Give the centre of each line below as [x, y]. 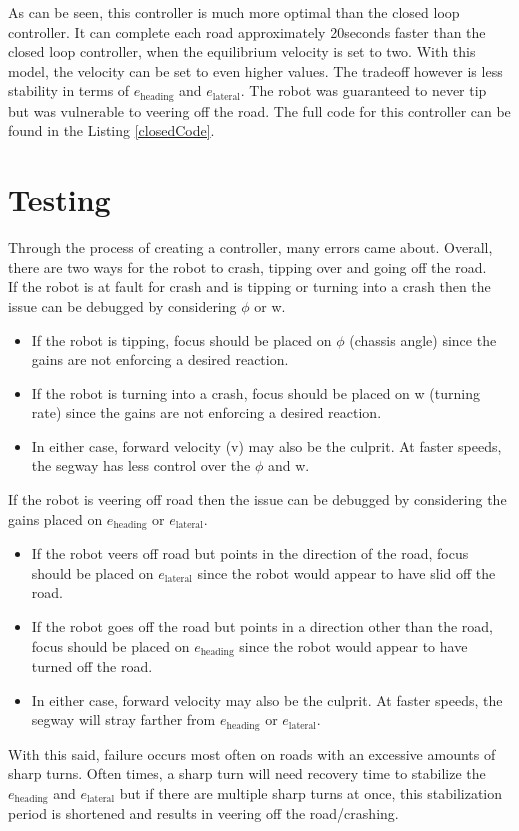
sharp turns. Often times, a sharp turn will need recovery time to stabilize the [247, 773]
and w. [288, 465]
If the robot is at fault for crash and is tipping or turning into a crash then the [249, 286]
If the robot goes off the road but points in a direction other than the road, [262, 625]
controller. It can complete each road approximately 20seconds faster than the [247, 31]
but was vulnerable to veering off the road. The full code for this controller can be [259, 110]
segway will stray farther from [123, 719]
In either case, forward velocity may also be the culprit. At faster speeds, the [267, 699]
